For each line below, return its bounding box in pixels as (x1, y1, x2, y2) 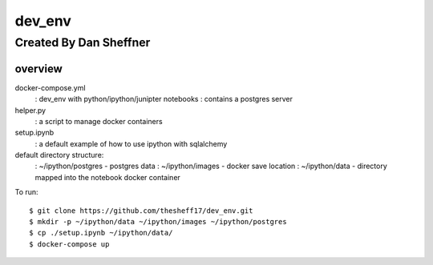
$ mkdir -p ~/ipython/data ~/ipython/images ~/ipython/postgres (29, 217, 288, 227)
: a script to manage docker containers (34, 116, 164, 126)
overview (14, 62, 63, 75)
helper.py (14, 105, 47, 115)
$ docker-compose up (29, 239, 110, 248)
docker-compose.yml (14, 82, 86, 92)
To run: (14, 187, 39, 197)
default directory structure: (14, 151, 104, 160)
